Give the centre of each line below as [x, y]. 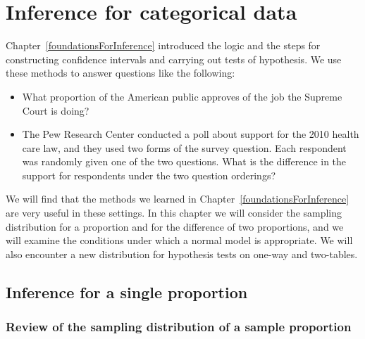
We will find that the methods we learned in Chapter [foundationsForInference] [178, 199]
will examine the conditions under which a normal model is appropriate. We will [179, 240]
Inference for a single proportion [127, 292]
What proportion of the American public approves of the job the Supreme [182, 96]
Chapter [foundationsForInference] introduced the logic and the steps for [163, 45]
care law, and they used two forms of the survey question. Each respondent [184, 147]
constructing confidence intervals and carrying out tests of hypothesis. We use [174, 59]
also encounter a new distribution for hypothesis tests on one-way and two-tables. [182, 254]
